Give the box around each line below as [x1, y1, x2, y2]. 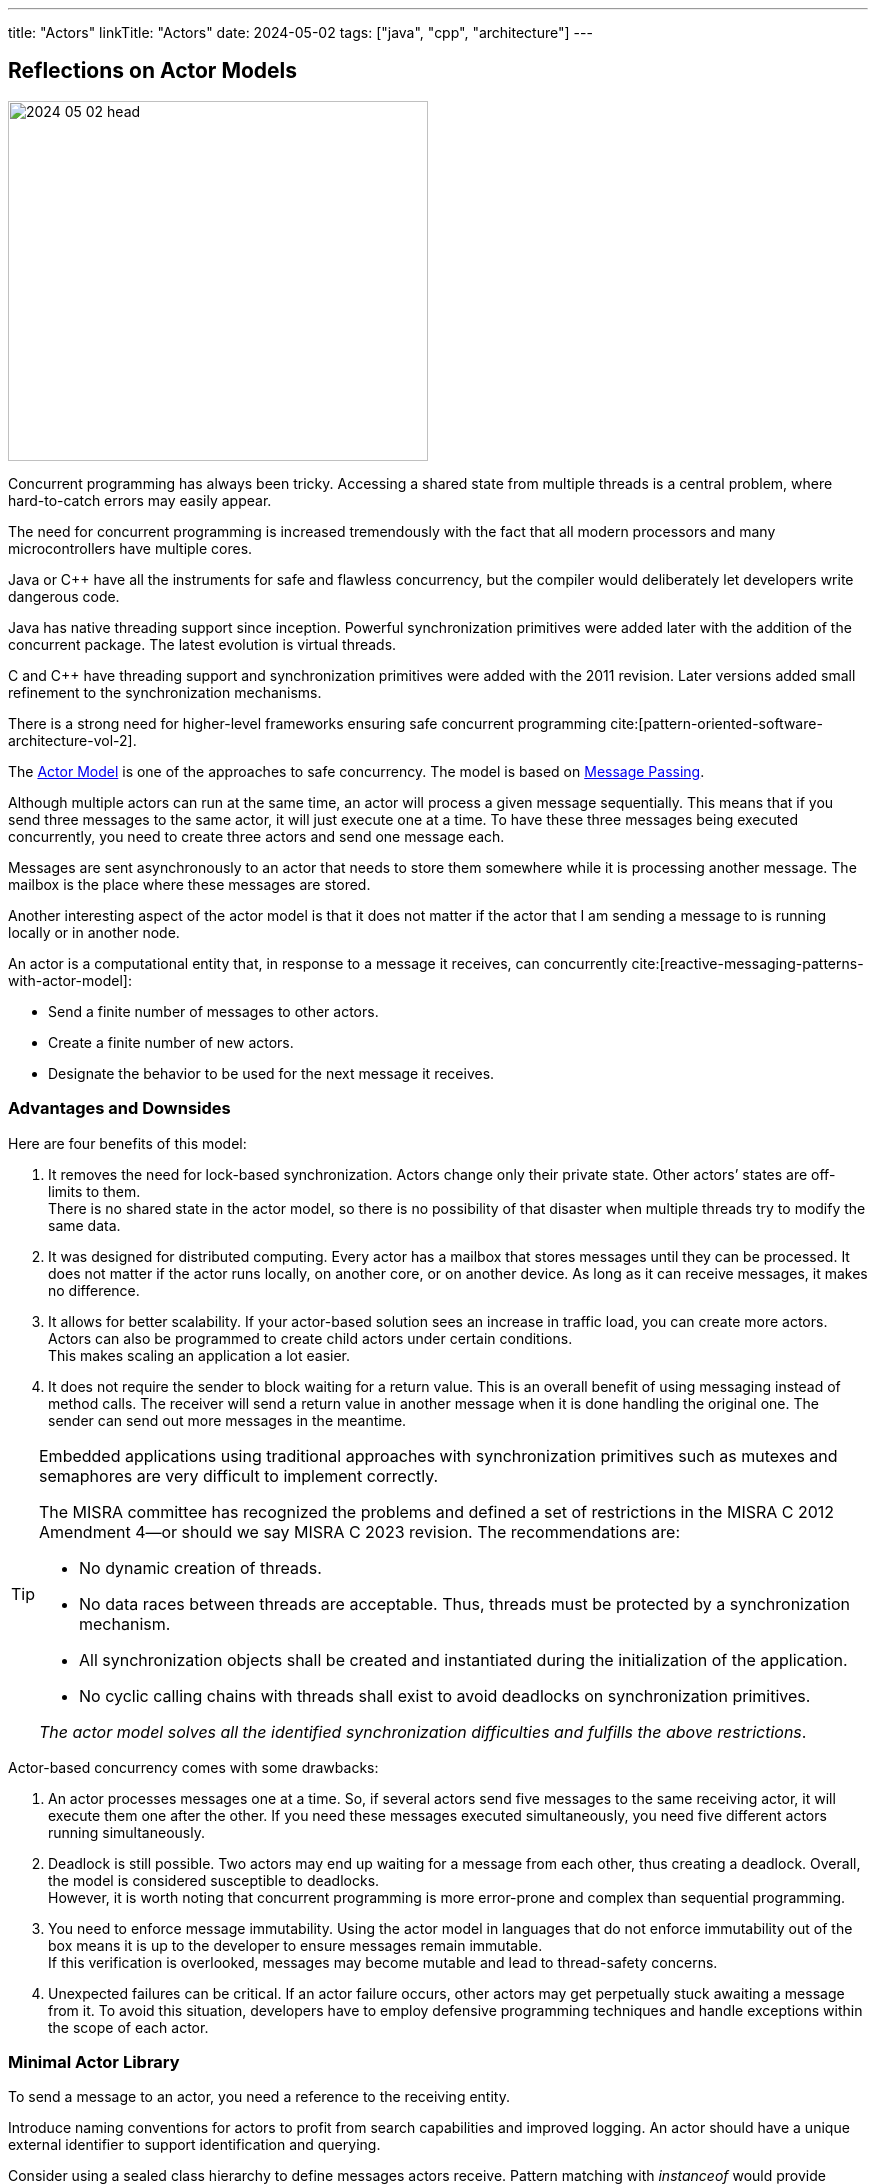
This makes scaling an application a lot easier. [48, 1346, 351, 1364]
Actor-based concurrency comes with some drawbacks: [8, 1758, 379, 1776]
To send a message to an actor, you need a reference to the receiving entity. [8, 2088, 510, 2106]
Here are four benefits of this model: [8, 1134, 247, 1152]
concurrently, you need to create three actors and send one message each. [8, 827, 505, 845]
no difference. [48, 1281, 140, 1299]
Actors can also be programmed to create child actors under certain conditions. [48, 1329, 573, 1347]
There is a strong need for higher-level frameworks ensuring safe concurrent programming [8, 714, 607, 732]
